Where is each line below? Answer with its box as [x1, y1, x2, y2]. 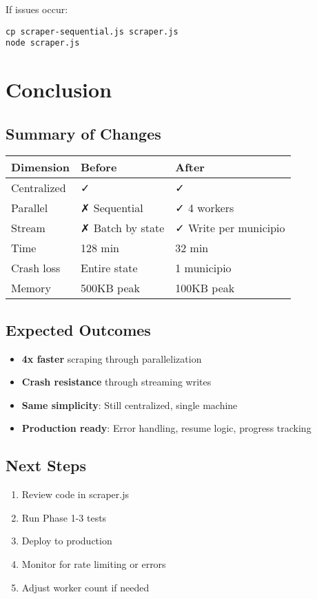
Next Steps [6, 455, 86, 476]
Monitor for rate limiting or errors [21, 557, 166, 571]
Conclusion [6, 75, 112, 104]
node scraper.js [6, 38, 80, 48]
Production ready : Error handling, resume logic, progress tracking [21, 421, 311, 435]
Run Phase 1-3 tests [21, 510, 107, 524]
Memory [11, 280, 51, 296]
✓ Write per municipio [175, 220, 285, 236]
